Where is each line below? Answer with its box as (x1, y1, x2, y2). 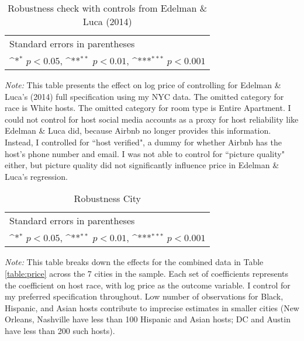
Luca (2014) (82, 15, 132, 28)
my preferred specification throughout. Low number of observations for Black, (5, 290, 284, 302)
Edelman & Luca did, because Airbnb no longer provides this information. (5, 124, 271, 137)
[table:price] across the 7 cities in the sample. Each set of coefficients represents (5, 267, 289, 279)
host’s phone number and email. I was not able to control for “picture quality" (5, 147, 285, 159)
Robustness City (74, 192, 141, 206)
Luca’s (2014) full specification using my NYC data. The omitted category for (5, 90, 284, 102)
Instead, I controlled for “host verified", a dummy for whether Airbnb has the (5, 135, 282, 148)
